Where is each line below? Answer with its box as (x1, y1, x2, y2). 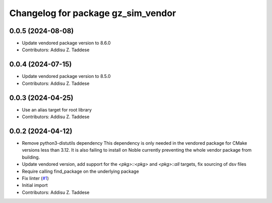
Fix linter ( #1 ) (22, 175, 49, 181)
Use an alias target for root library (22, 107, 92, 113)
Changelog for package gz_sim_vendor (9, 8, 176, 19)
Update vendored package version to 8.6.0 (22, 40, 111, 46)
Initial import (22, 182, 48, 188)
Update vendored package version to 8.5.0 (22, 73, 111, 79)
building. (22, 154, 40, 160)
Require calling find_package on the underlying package (22, 168, 140, 174)
